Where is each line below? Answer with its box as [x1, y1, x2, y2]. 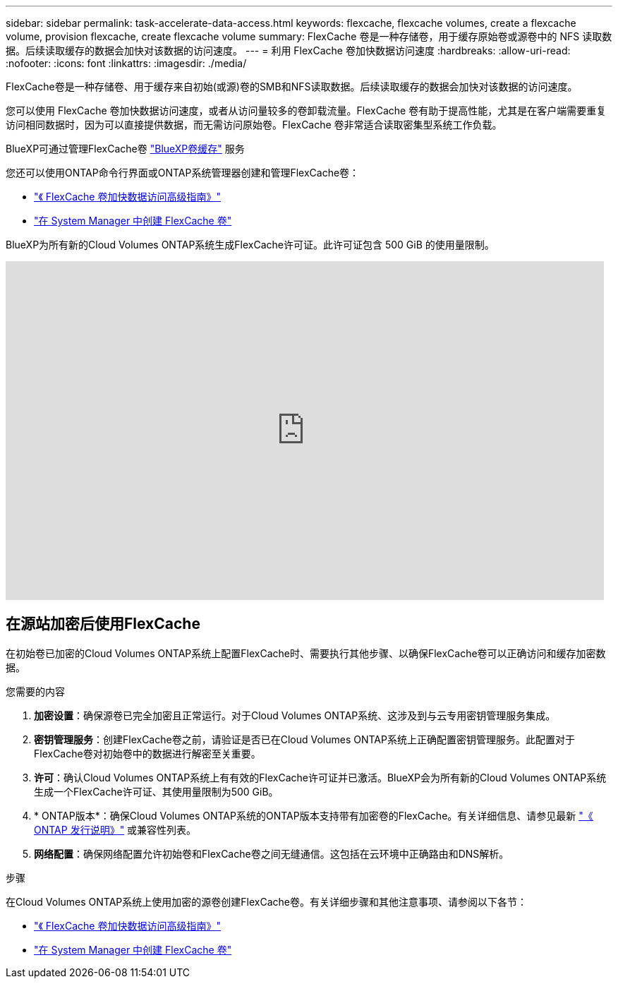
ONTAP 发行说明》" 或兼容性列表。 [34, 823, 197, 836]
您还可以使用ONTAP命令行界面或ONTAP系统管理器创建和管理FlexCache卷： [6, 167, 360, 179]
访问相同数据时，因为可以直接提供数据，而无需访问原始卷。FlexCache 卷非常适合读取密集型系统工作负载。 [6, 119, 502, 131]
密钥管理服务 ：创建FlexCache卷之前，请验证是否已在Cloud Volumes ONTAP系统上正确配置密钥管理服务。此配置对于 [34, 733, 575, 745]
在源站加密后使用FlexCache [6, 615, 200, 633]
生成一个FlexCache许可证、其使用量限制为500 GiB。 [34, 785, 279, 798]
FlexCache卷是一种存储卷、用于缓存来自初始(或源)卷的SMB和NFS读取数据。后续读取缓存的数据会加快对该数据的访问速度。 [6, 80, 578, 92]
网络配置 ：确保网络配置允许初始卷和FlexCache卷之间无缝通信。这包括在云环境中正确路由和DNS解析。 [34, 847, 509, 860]
